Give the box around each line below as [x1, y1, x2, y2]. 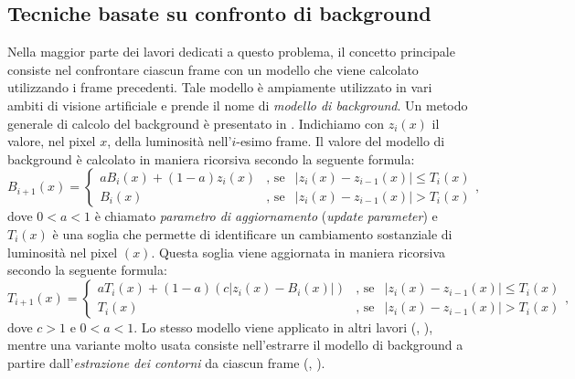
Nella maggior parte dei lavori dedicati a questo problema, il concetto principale [7, 42, 455, 61]
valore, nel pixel [7, 132, 96, 151]
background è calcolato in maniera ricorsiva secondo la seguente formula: [7, 149, 415, 168]
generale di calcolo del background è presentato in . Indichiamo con [7, 113, 385, 132]
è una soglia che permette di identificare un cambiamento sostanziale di [52, 224, 453, 243]
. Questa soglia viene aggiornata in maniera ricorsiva [151, 242, 446, 261]
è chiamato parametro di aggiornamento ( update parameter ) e [94, 206, 438, 226]
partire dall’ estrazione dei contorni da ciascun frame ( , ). [7, 353, 325, 372]
